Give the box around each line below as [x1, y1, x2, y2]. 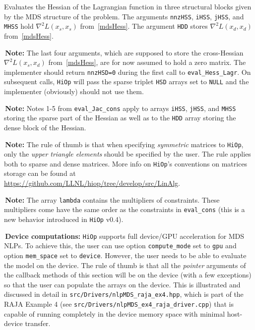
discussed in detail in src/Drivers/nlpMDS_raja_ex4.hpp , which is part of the [4, 289, 244, 299]
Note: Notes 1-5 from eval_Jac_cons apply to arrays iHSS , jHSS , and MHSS [5, 103, 236, 113]
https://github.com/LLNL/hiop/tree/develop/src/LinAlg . [4, 178, 180, 188]
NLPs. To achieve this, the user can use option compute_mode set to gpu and [4, 240, 237, 251]
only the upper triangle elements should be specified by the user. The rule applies [4, 149, 251, 159]
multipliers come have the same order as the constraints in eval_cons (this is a [4, 204, 245, 215]
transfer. [25, 318, 51, 329]
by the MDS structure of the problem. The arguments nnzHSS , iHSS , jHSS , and [4, 11, 244, 21]
